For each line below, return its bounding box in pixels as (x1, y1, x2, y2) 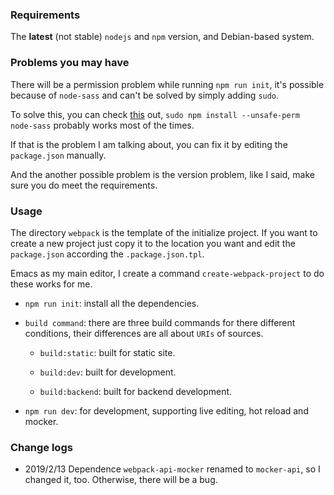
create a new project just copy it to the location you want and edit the (10, 237, 296, 249)
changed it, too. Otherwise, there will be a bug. (24, 474, 218, 486)
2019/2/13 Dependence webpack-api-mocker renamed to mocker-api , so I (24, 463, 321, 475)
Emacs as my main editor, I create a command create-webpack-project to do (10, 267, 325, 279)
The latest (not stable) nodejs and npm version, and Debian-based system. (10, 31, 315, 43)
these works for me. (10, 278, 93, 290)
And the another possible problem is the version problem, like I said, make (10, 168, 315, 180)
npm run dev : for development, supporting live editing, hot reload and (24, 404, 309, 417)
